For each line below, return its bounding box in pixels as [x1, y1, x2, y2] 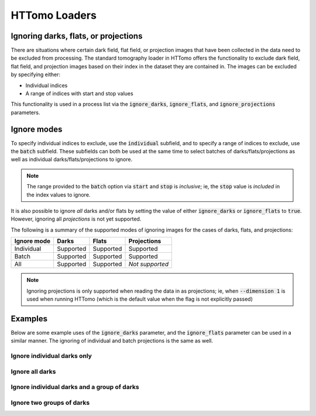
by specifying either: [11, 71, 61, 78]
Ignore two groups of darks [11, 398, 90, 407]
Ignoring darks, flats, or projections [11, 31, 143, 41]
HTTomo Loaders [11, 9, 97, 22]
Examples [11, 314, 48, 324]
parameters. [11, 109, 40, 116]
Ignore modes [11, 124, 63, 134]
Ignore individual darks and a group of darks [11, 383, 140, 391]
